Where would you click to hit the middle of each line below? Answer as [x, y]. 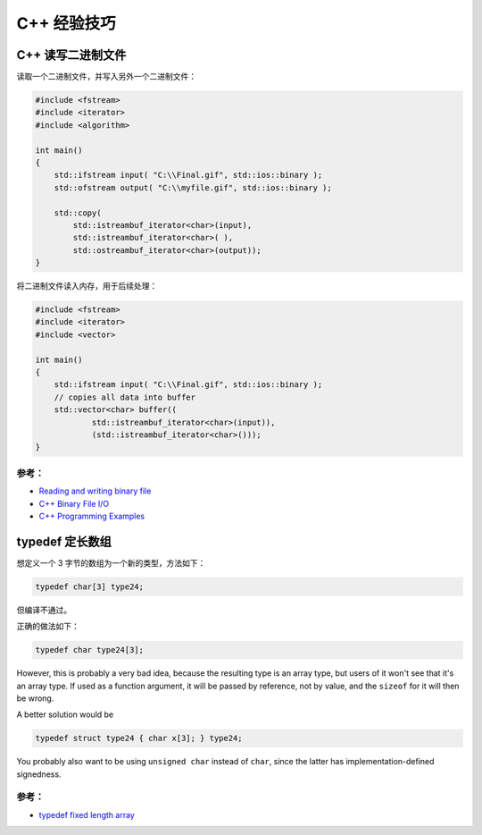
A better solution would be [65, 714]
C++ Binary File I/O [74, 503]
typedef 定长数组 [64, 541]
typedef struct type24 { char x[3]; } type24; [139, 738]
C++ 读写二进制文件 [71, 55]
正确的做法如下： [48, 627]
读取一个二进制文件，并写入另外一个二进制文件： [106, 77]
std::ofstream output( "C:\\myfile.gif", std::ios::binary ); [193, 187]
